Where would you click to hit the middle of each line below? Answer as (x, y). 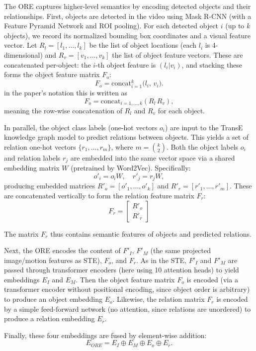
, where (122, 146)
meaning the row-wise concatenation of (63, 111)
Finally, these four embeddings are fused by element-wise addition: (105, 335)
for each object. (181, 111)
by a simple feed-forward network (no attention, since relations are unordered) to (128, 308)
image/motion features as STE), (53, 260)
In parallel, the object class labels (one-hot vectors (81, 127)
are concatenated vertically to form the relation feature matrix (99, 195)
